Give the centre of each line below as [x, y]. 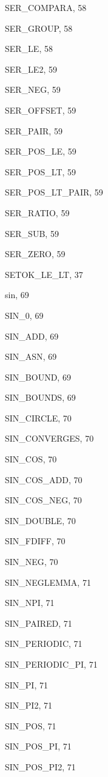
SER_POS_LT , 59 [41, 171]
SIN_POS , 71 [31, 725]
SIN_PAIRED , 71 [39, 623]
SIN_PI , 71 [26, 684]
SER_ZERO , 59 [35, 254]
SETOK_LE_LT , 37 [44, 274]
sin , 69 [17, 295]
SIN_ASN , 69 [31, 356]
